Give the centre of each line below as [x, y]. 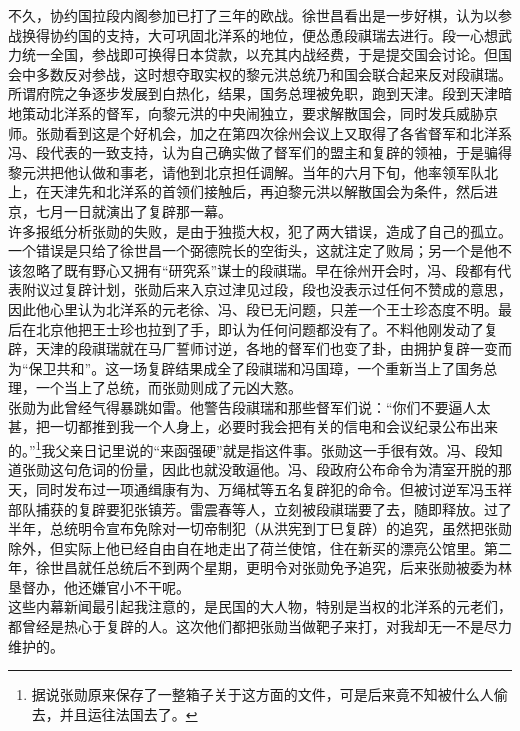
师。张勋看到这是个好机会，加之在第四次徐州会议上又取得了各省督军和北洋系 [260, 132]
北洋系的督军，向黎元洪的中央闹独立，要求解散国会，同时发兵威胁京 [273, 112]
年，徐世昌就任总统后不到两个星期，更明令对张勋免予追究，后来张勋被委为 [253, 567]
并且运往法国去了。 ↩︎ [128, 713]
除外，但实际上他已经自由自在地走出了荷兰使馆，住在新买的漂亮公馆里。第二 [260, 547]
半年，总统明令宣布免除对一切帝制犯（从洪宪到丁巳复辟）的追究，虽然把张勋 [260, 528]
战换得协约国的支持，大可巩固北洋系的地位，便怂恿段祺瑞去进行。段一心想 [253, 34]
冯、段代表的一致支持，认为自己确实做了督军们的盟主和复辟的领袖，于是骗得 [260, 152]
